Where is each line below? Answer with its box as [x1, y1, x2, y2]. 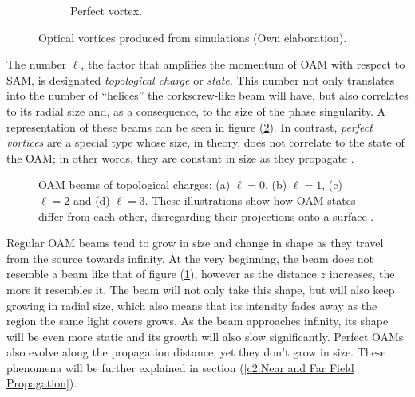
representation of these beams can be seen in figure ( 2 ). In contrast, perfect [6, 118, 373, 135]
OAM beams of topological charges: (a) [38, 176, 231, 193]
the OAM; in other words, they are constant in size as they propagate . [6, 149, 354, 166]
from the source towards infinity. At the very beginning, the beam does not [6, 250, 374, 266]
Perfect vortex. [70, 2, 143, 18]
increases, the [329, 265, 395, 282]
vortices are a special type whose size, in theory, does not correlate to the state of [6, 134, 405, 151]
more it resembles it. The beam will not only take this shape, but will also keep [6, 281, 395, 297]
